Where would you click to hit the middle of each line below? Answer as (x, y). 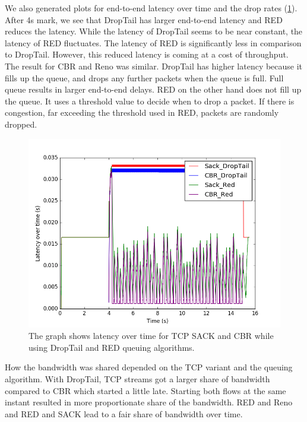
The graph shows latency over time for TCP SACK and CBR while (151, 336)
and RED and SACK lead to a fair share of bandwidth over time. (124, 413)
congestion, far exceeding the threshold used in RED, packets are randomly (142, 112)
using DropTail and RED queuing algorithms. (112, 347)
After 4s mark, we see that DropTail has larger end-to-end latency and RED (144, 19)
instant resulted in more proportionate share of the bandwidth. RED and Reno (149, 402)
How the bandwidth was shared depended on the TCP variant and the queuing (149, 367)
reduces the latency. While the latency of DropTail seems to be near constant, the (154, 31)
